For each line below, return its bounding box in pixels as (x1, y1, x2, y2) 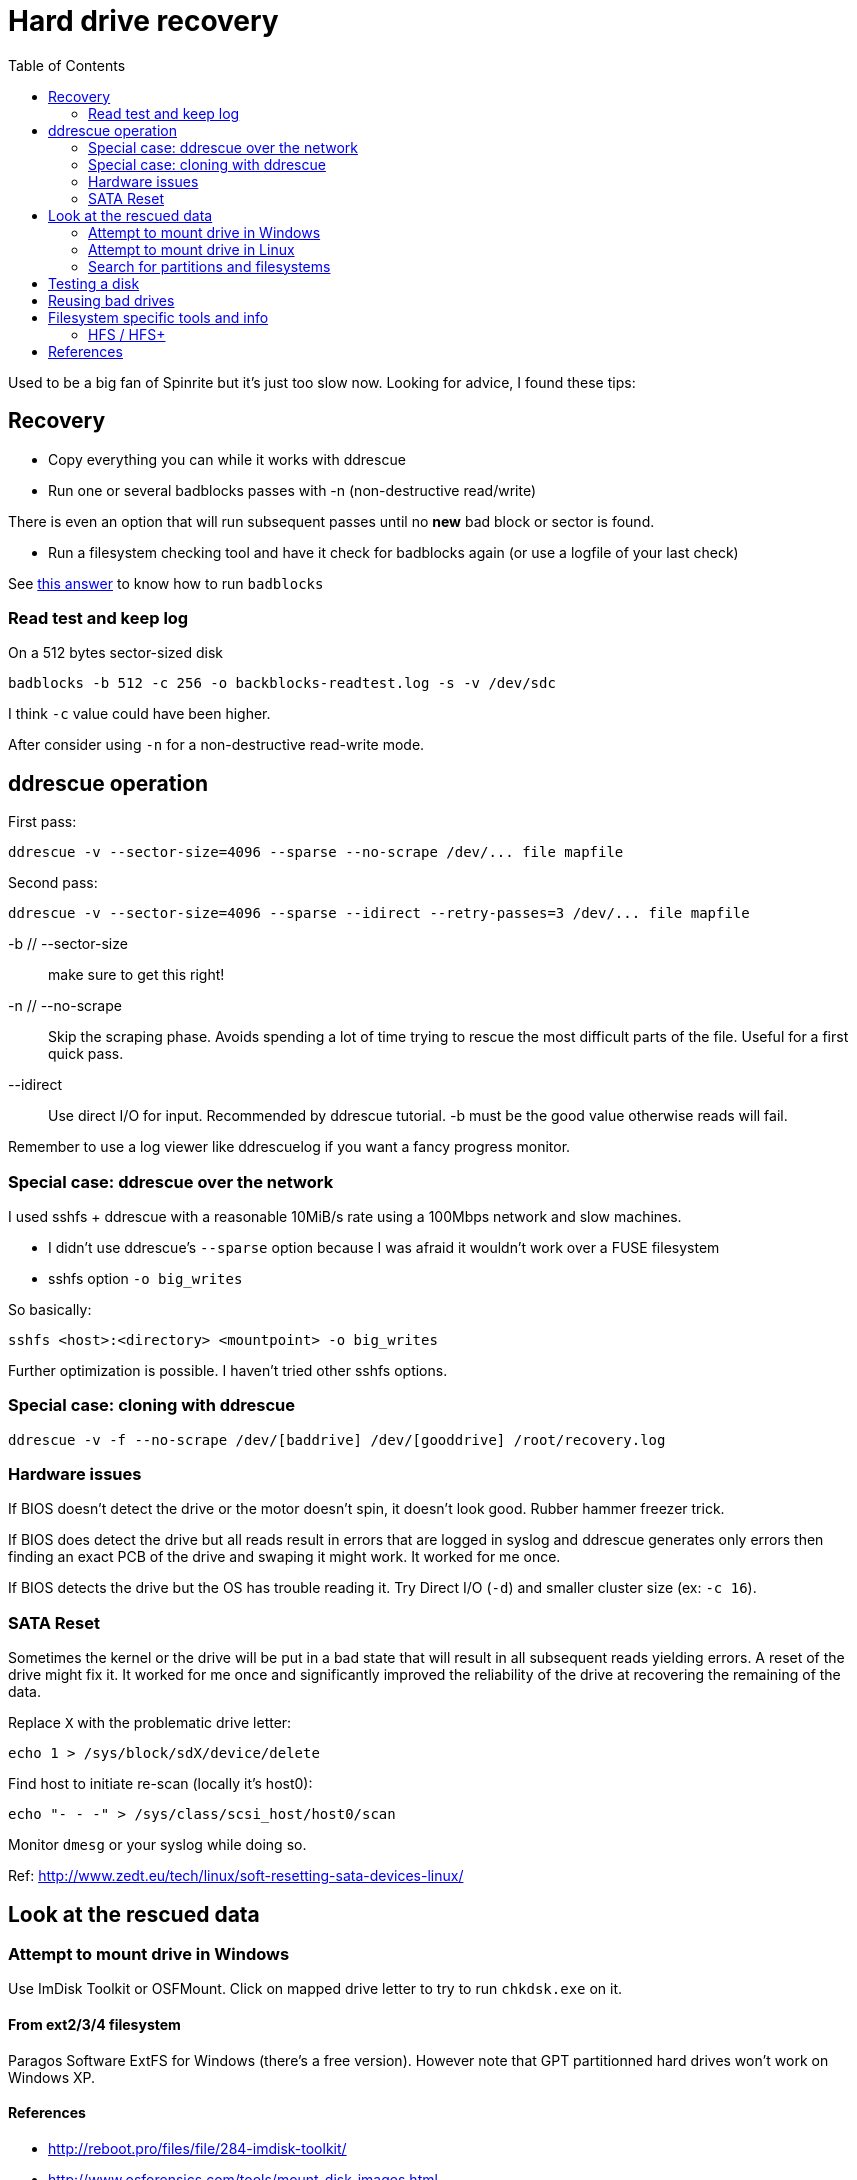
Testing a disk (48, 274, 140, 292)
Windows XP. (8, 2068, 96, 2086)
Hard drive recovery (8, 4, 279, 38)
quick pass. (48, 1045, 124, 1063)
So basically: (8, 1300, 92, 1318)
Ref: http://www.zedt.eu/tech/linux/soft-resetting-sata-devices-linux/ (8, 1867, 464, 1885)
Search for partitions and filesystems (88, 257, 331, 275)
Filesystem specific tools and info (48, 308, 269, 326)
